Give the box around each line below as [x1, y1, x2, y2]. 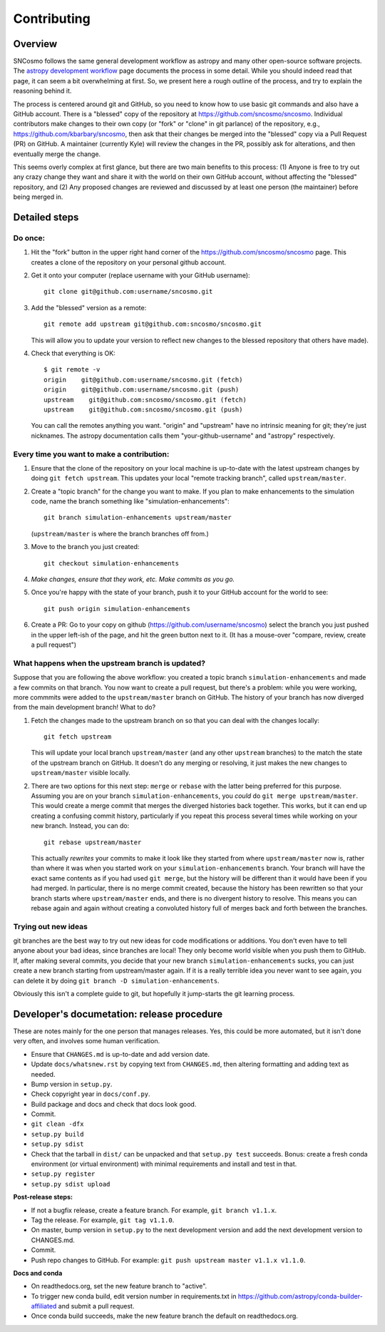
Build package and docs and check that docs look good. [31, 1100, 197, 1108]
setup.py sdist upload [31, 1180, 111, 1188]
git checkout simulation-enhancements [43, 559, 180, 567]
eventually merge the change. [13, 150, 101, 158]
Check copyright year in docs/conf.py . [31, 1090, 150, 1098]
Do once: [13, 232, 46, 242]
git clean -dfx [31, 1120, 85, 1128]
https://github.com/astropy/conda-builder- [237, 1291, 363, 1301]
